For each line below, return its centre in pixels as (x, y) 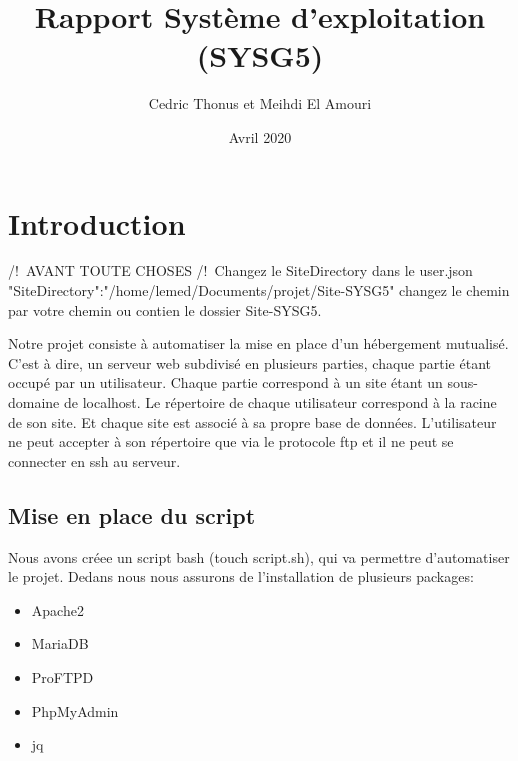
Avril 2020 (260, 136)
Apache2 (57, 609)
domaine (34, 402)
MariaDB (60, 643)
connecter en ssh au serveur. (94, 460)
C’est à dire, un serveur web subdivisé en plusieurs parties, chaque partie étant (249, 362)
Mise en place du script (132, 514)
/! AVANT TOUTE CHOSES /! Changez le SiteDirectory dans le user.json (240, 270)
